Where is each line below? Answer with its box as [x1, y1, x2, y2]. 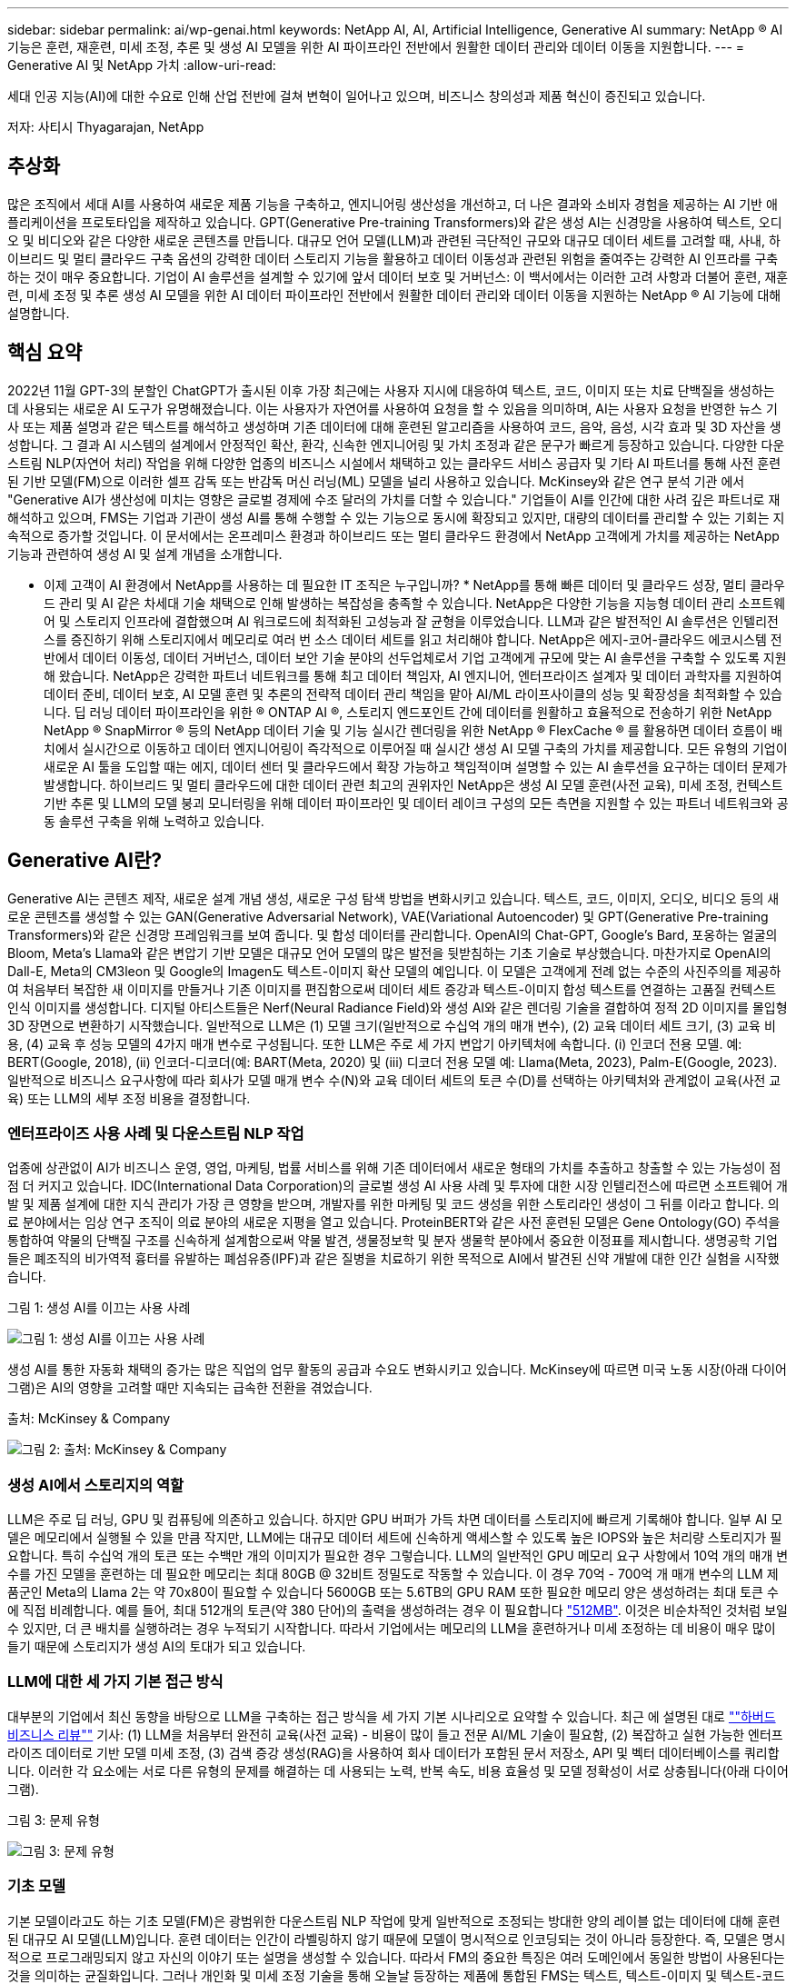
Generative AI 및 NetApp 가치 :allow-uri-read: [7, 57, 276, 73]
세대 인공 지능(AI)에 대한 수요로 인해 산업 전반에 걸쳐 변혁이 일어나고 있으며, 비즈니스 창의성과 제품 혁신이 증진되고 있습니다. [7, 88, 706, 104]
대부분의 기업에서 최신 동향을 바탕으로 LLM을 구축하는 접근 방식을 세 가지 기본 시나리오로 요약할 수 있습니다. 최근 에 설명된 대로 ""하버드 [7, 1708, 776, 1724]
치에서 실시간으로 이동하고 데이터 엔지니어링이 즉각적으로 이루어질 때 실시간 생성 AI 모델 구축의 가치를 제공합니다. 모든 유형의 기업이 [44, 740, 788, 756]
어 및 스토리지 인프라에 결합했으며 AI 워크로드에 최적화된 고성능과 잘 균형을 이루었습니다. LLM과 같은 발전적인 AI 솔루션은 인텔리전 [44, 613, 779, 629]
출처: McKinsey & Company [7, 1411, 171, 1427]
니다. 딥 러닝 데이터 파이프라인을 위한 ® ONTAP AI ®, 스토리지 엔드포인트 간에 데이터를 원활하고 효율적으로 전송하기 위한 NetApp [44, 703, 772, 720]
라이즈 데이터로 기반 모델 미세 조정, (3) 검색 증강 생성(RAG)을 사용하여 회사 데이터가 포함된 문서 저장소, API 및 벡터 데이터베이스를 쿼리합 [7, 1744, 780, 1761]
